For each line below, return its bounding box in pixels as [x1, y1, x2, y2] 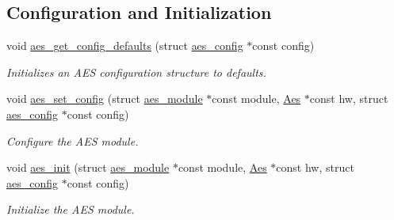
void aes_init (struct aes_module [6, 159, 170, 176]
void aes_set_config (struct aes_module [6, 90, 203, 107]
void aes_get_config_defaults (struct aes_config [6, 37, 243, 54]
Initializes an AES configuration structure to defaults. [6, 63, 266, 80]
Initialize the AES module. [6, 201, 135, 218]
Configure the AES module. [6, 132, 139, 149]
